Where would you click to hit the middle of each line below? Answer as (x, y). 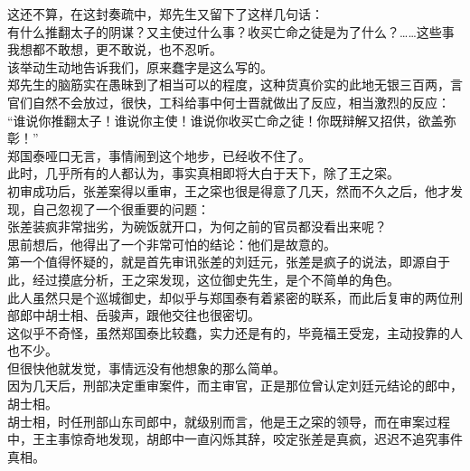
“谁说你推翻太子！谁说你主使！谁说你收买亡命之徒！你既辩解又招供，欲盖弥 (232, 120)
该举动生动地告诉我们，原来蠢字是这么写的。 (140, 66)
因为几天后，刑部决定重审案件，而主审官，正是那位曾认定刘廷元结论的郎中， (235, 386)
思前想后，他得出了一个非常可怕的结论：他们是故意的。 (172, 244)
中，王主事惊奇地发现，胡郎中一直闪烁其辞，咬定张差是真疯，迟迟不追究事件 (235, 439)
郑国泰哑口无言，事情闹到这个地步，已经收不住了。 (159, 155)
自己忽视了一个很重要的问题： (121, 208)
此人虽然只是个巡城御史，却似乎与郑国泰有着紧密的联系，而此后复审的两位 (229, 297)
